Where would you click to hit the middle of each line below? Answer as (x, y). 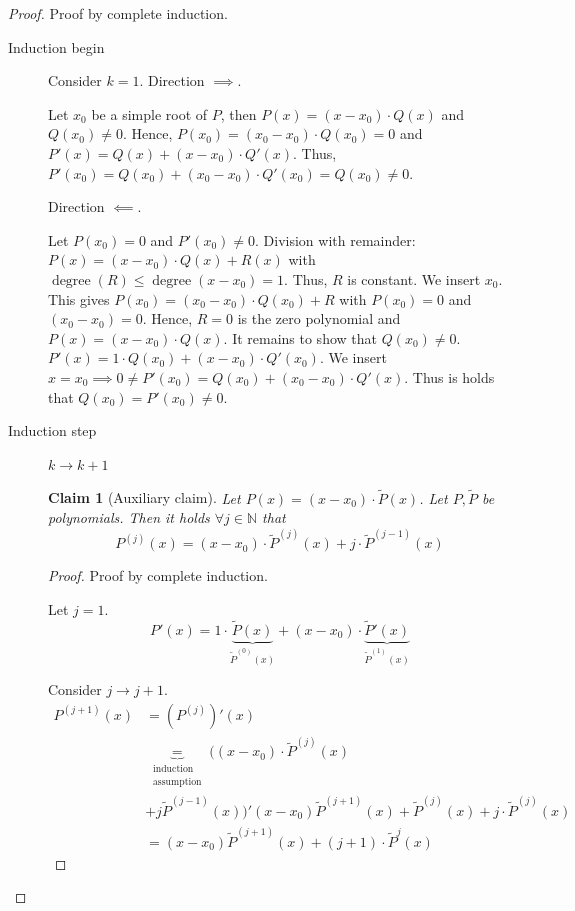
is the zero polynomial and (319, 318)
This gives (79, 298)
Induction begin (56, 46)
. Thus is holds (449, 376)
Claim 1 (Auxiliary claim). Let (144, 497)
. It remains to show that (300, 337)
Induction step (52, 430)
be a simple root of (149, 113)
